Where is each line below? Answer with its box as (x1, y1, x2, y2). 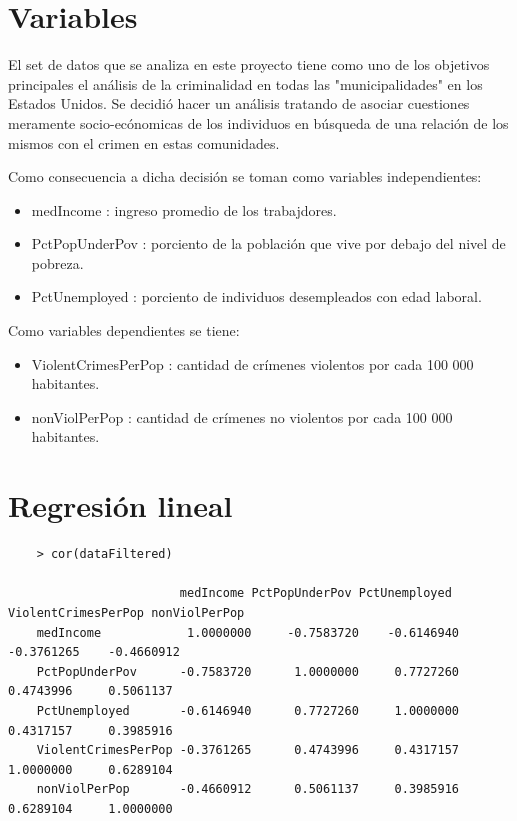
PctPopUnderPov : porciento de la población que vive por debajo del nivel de (31, 233, 506, 254)
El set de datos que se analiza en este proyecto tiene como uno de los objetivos (8, 54, 490, 75)
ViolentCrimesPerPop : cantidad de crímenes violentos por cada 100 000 (31, 353, 474, 374)
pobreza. (31, 252, 84, 273)
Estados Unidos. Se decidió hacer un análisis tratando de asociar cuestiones (8, 93, 470, 114)
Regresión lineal (8, 485, 233, 526)
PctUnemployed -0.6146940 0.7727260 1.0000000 (36, 703, 460, 718)
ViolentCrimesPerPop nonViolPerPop (8, 605, 245, 620)
